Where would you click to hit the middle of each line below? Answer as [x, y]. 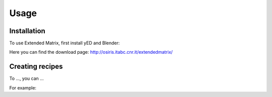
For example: [23, 87]
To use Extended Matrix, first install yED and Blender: [65, 43]
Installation [27, 31]
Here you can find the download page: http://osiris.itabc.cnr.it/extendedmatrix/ [91, 52]
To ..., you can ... [26, 78]
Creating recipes [36, 67]
